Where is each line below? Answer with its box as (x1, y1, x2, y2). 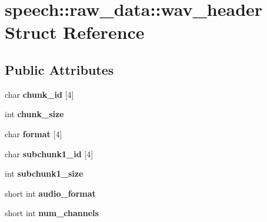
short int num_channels (5, 207, 99, 219)
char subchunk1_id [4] (5, 147, 94, 160)
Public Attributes (5, 60, 114, 78)
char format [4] (5, 127, 62, 140)
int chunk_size (5, 108, 64, 120)
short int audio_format (5, 187, 96, 199)
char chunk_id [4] (5, 88, 74, 100)
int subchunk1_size (5, 167, 84, 180)
